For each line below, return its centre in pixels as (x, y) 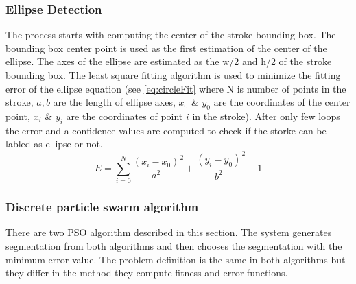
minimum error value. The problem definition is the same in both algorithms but (176, 259)
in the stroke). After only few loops (266, 116)
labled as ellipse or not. (54, 144)
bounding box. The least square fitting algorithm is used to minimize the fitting (173, 75)
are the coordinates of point (124, 116)
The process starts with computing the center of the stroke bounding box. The (171, 35)
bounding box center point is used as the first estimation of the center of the (166, 48)
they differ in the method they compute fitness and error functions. (147, 273)
